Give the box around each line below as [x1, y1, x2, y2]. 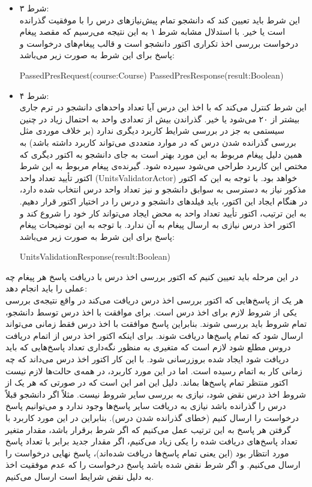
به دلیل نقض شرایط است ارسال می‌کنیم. [5, 470, 154, 482]
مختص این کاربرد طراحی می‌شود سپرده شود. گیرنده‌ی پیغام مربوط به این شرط [19, 160, 307, 172]
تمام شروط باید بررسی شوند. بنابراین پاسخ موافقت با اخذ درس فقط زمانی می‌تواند [5, 317, 307, 330]
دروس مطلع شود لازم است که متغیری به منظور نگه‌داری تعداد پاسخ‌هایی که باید [5, 341, 291, 353]
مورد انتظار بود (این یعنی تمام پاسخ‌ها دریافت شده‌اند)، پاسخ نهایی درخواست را [5, 446, 289, 459]
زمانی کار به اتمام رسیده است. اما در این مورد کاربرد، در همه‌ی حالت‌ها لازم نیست [5, 364, 302, 377]
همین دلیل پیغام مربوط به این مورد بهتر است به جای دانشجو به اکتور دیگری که [19, 148, 302, 160]
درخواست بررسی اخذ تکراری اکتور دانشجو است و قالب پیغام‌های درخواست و [19, 37, 299, 49]
